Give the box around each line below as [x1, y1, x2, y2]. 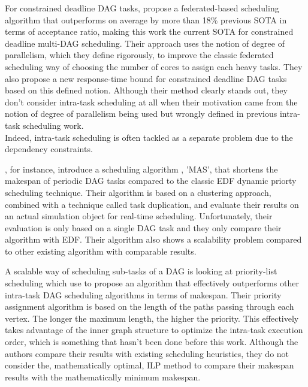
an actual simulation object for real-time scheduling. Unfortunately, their [5, 210, 273, 222]
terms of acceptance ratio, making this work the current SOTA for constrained [5, 25, 294, 38]
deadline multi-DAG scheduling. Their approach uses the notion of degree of [5, 37, 285, 49]
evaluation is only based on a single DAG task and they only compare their [5, 221, 282, 234]
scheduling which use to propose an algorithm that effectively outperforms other [5, 277, 299, 289]
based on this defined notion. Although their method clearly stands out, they [5, 84, 288, 96]
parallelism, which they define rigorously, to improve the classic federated [5, 49, 274, 61]
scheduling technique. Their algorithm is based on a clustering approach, [5, 186, 271, 198]
